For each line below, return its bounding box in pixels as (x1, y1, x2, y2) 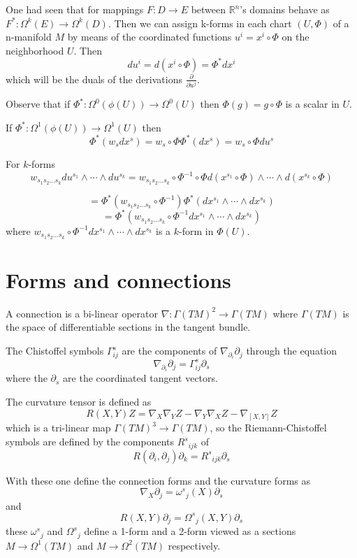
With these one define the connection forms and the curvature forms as (6, 473, 311, 487)
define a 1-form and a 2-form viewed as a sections (84, 524, 296, 538)
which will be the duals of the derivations (6, 71, 182, 86)
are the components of (122, 343, 217, 358)
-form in (179, 223, 214, 238)
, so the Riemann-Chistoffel (210, 420, 327, 435)
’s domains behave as (240, 2, 330, 16)
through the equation (246, 343, 337, 358)
